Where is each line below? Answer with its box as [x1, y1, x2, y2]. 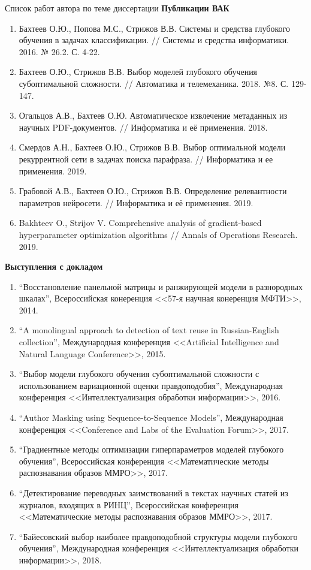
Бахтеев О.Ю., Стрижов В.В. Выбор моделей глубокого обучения [19, 65, 258, 78]
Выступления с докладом [5, 260, 103, 273]
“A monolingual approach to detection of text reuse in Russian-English [19, 324, 279, 336]
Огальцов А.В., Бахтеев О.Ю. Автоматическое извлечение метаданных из [19, 109, 288, 122]
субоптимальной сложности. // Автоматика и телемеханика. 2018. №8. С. [19, 77, 289, 89]
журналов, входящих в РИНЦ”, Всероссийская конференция [19, 498, 238, 511]
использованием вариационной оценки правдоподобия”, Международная [19, 379, 283, 391]
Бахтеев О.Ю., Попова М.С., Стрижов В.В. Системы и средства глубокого [19, 22, 290, 34]
